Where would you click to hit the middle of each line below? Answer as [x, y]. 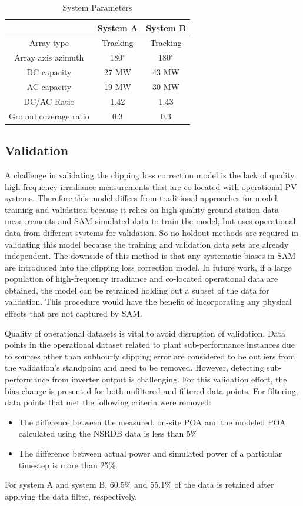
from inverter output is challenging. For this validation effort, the [169, 379]
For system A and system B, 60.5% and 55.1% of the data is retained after [139, 485]
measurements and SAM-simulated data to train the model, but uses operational [150, 221]
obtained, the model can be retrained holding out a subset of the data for [137, 290]
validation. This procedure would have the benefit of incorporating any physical [148, 302]
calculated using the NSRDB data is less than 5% [108, 433]
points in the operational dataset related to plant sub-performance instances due [150, 344]
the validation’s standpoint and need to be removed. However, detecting [134, 367]
